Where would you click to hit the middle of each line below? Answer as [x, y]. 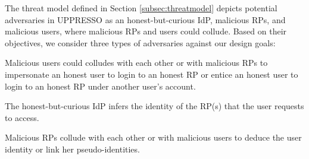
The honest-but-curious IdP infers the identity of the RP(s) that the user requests [154, 106]
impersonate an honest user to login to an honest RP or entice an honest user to [152, 74]
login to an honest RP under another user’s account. [100, 86]
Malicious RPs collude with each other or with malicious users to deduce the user [153, 137]
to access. [22, 117]
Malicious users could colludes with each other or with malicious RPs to [136, 63]
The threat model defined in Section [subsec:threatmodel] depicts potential [141, 8]
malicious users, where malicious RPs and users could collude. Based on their [146, 31]
